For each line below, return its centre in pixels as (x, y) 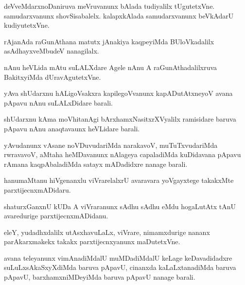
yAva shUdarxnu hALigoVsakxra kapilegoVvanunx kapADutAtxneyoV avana (118, 93)
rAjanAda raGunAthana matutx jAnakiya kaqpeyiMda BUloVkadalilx (109, 41)
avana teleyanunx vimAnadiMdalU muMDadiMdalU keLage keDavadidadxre (118, 258)
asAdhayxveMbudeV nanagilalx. (52, 51)
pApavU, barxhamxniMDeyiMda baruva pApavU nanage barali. (100, 277)
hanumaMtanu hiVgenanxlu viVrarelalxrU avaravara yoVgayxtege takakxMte (119, 180)
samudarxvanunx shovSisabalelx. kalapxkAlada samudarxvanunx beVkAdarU (119, 15)
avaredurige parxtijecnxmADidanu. (56, 216)
